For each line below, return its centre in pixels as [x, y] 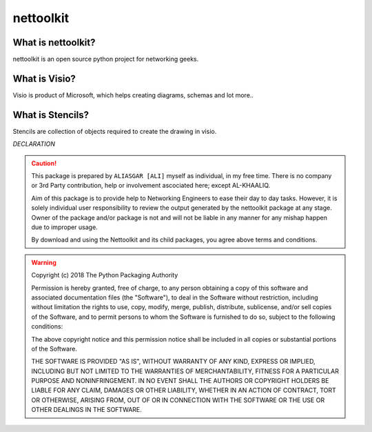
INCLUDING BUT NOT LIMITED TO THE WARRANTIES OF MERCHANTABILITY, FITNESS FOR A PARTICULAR [185, 371]
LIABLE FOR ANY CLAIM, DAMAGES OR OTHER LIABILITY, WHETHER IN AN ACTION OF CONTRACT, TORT [184, 391]
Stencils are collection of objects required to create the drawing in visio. [115, 131]
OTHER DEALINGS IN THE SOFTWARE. [87, 410]
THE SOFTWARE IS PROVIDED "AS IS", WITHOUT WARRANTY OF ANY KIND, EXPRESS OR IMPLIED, [174, 362]
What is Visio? [44, 78]
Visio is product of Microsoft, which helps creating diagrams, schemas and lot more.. [133, 95]
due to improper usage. [64, 227]
